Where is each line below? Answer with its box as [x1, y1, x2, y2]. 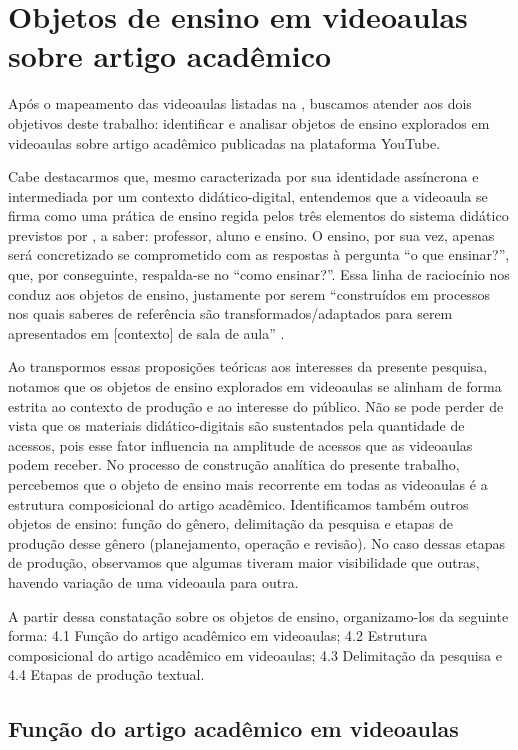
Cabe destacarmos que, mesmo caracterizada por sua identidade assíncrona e [8, 166, 479, 187]
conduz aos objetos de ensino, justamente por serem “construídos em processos [8, 283, 490, 304]
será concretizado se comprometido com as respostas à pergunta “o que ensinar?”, [8, 244, 510, 265]
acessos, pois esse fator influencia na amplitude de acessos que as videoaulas [8, 434, 473, 455]
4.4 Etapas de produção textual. [8, 664, 205, 685]
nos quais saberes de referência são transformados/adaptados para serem [8, 303, 453, 324]
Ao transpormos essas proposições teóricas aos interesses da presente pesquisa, [8, 356, 488, 377]
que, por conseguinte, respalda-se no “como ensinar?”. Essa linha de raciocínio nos [8, 264, 510, 285]
